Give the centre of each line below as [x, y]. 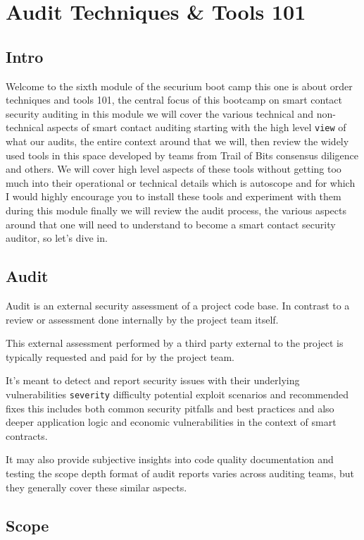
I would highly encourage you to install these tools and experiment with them [174, 196]
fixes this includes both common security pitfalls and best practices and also [170, 408]
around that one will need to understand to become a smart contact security [171, 224]
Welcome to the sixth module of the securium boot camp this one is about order [179, 86]
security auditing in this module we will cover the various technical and [160, 113]
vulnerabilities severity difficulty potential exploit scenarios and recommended [177, 394]
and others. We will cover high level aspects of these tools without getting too [174, 169]
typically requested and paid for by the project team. [120, 356]
